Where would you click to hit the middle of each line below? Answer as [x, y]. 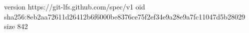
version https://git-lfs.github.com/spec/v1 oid [75, 6]
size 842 [16, 26]
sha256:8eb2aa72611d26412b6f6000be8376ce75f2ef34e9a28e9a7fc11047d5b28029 [125, 16]
